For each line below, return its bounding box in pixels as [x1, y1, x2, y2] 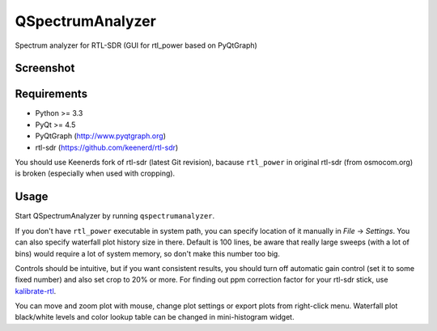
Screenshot [15, 62, 75, 75]
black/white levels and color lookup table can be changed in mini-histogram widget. [15, 312, 295, 322]
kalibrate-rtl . [15, 286, 57, 295]
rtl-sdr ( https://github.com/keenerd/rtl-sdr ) [35, 142, 179, 152]
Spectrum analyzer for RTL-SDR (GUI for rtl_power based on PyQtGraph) [15, 40, 258, 50]
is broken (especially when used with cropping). [15, 168, 176, 178]
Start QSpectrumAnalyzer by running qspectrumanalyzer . [15, 211, 215, 221]
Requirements [15, 87, 88, 101]
